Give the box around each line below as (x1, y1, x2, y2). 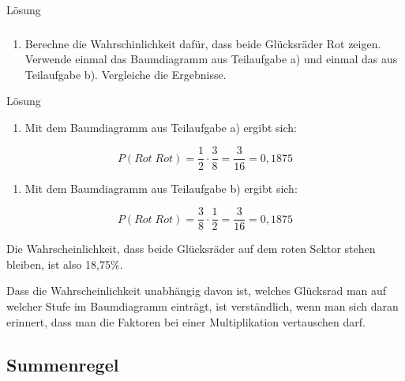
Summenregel (6, 352, 119, 376)
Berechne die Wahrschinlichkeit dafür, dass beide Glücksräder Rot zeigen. (24, 35, 381, 51)
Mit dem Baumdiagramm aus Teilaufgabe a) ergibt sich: (24, 119, 297, 135)
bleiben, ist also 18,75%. (6, 255, 123, 272)
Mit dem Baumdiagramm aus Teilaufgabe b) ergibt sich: (24, 179, 298, 196)
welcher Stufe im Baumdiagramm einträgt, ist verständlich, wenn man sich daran (6, 297, 399, 314)
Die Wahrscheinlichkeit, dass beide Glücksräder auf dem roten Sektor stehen (6, 240, 376, 257)
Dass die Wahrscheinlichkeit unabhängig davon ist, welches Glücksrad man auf (6, 282, 387, 299)
